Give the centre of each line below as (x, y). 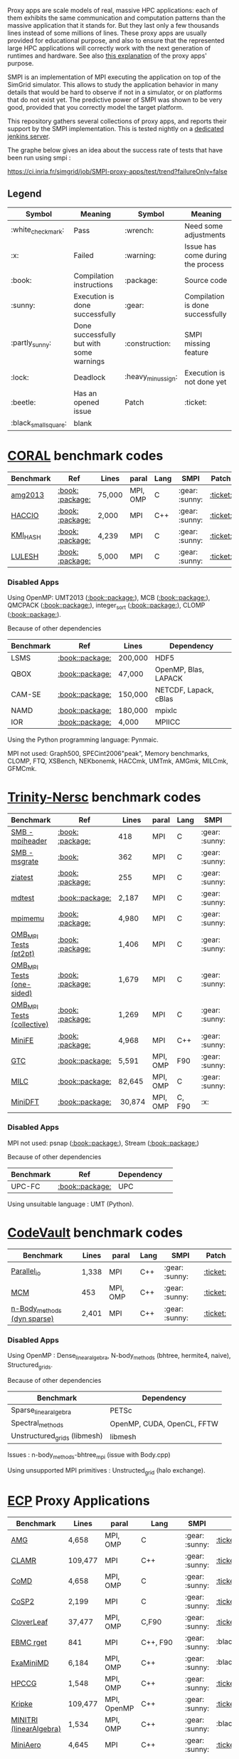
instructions (94, 284)
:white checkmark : (38, 230)
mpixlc (166, 710)
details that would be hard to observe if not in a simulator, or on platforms (115, 92)
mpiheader (29, 841)
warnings (89, 361)
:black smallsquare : (39, 423)
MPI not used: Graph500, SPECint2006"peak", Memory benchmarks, (108, 754)
